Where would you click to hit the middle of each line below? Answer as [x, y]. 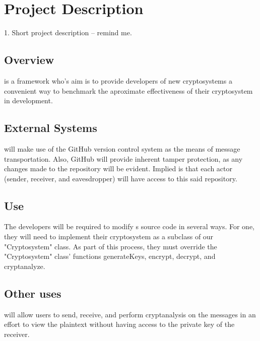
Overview [29, 60]
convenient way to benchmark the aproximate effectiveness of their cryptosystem [128, 90]
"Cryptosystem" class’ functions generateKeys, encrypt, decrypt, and [110, 256]
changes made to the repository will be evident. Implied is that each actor [118, 168]
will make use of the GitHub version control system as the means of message [122, 148]
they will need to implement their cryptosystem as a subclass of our [109, 236]
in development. [28, 100]
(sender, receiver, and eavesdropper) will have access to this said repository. [121, 178]
